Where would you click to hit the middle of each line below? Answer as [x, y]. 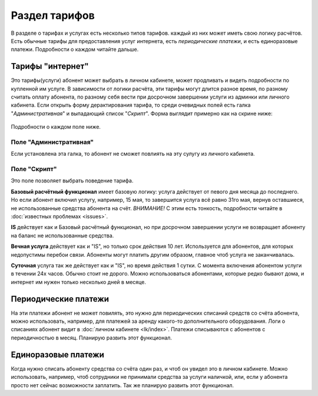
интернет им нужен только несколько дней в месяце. [79, 282]
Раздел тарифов [53, 15]
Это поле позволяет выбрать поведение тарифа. [72, 181]
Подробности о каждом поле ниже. [56, 127]
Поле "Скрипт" [34, 169]
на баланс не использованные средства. [62, 235]
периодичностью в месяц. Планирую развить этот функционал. [91, 338]
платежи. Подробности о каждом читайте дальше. [75, 50]
